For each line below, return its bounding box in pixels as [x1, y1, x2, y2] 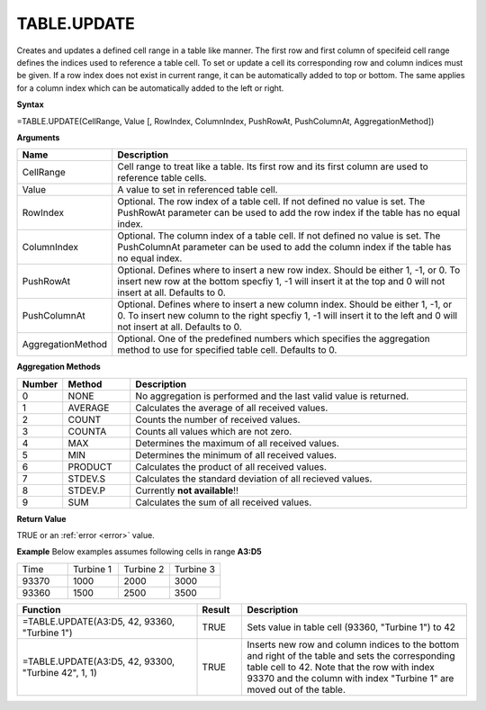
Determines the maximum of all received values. [135, 436, 339, 449]
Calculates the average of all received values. [135, 401, 328, 414]
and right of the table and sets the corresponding [247, 649, 455, 661]
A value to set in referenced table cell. [117, 184, 278, 196]
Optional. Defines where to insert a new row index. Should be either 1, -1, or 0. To [117, 264, 461, 276]
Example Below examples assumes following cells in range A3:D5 [16, 546, 263, 557]
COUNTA [67, 425, 107, 437]
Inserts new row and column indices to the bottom [247, 638, 459, 651]
